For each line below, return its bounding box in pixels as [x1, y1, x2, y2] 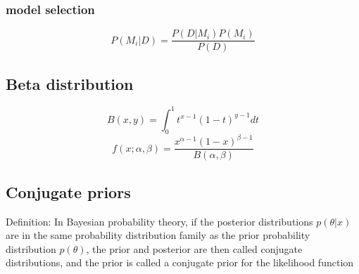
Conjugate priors [6, 181, 131, 202]
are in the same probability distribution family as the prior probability [6, 228, 310, 242]
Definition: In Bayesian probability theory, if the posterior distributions [6, 214, 313, 228]
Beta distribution [6, 72, 134, 94]
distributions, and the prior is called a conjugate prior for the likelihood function [6, 255, 354, 270]
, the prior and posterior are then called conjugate [86, 241, 303, 256]
